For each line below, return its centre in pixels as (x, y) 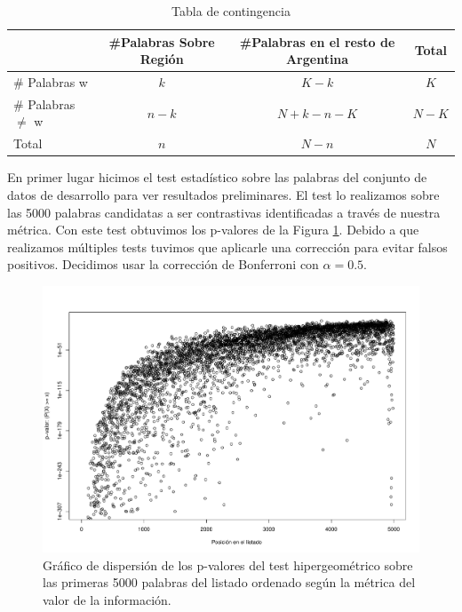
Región (162, 59)
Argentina (317, 59)
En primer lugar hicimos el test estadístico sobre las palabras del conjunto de (217, 177)
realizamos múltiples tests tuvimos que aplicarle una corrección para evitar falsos (227, 246)
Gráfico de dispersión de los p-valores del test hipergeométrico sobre (228, 564)
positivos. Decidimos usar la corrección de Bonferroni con (163, 264)
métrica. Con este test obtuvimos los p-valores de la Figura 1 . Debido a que (213, 230)
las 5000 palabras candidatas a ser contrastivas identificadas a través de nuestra (224, 212)
